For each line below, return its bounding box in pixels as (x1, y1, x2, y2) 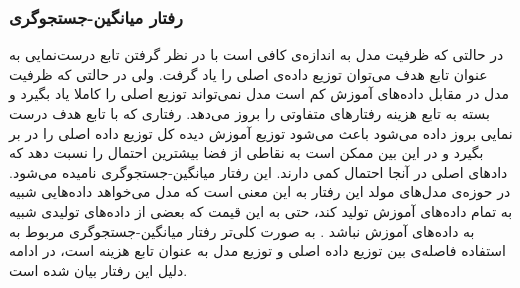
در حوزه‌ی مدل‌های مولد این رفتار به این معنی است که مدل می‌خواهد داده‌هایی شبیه (9, 181, 511, 202)
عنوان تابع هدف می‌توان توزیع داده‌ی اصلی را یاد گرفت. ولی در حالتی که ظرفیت (9, 63, 488, 84)
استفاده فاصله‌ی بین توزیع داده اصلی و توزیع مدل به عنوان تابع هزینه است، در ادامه (9, 240, 506, 261)
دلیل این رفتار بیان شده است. (9, 259, 188, 280)
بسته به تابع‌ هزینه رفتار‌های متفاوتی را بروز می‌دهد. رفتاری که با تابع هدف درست (9, 103, 490, 123)
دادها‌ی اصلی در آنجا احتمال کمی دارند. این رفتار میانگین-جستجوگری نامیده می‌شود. (9, 161, 508, 182)
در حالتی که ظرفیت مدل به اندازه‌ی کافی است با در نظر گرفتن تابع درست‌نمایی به (9, 44, 504, 65)
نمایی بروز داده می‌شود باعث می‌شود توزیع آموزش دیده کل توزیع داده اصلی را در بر (9, 122, 513, 143)
